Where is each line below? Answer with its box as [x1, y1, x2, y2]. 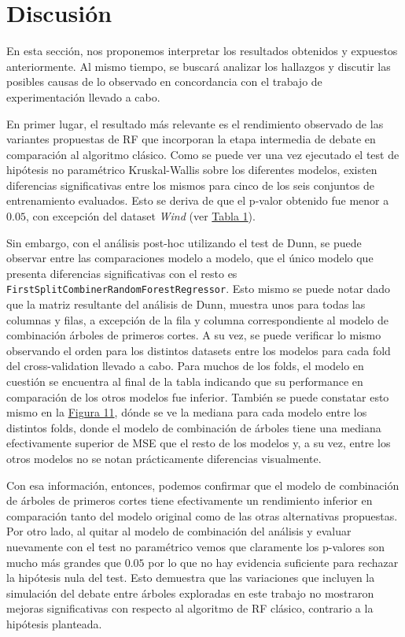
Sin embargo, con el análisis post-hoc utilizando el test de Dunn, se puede [6, 234, 362, 250]
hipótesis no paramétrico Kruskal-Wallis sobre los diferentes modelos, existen [6, 161, 377, 178]
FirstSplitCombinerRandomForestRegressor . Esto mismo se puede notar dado [6, 280, 391, 297]
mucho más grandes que [6, 554, 122, 570]
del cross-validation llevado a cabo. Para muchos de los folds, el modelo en [6, 357, 364, 374]
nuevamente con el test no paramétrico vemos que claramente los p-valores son [6, 539, 385, 554]
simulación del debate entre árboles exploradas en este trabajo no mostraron [6, 584, 374, 601]
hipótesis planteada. [6, 615, 102, 631]
